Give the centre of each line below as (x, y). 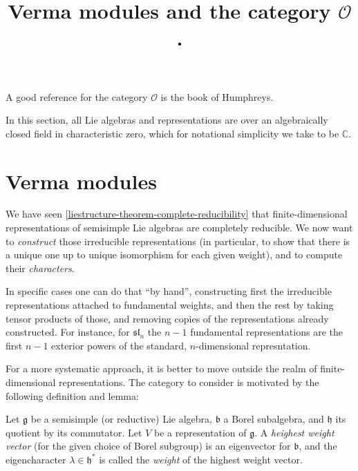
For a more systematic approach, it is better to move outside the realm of (161, 368)
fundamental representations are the (266, 332)
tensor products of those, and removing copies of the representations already (167, 318)
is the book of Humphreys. (217, 96)
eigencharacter (36, 459)
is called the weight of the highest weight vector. (201, 459)
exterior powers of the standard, (119, 345)
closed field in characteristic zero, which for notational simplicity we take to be (172, 133)
